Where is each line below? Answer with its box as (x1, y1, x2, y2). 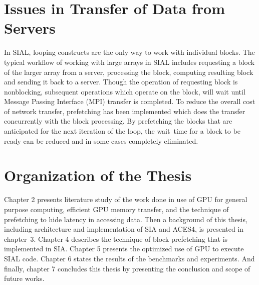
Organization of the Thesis (4, 165, 192, 185)
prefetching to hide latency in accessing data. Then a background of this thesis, (4, 214, 247, 224)
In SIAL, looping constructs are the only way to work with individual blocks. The (4, 47, 255, 57)
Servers (4, 18, 56, 38)
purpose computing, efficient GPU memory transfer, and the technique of (4, 204, 229, 214)
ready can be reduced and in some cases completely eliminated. (4, 135, 198, 146)
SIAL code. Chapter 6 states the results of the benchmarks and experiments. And (4, 253, 255, 263)
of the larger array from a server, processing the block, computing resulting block (4, 66, 253, 77)
